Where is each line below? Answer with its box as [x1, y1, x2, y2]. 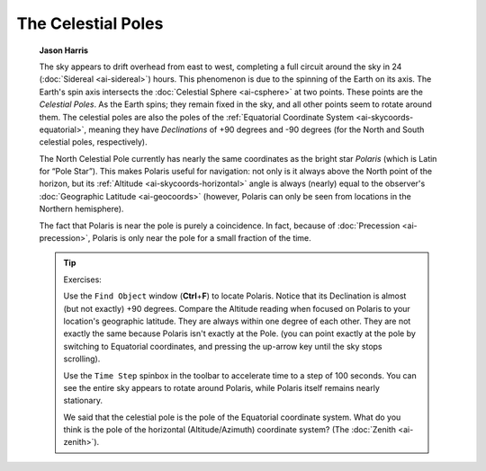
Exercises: [63, 274, 103, 285]
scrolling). [63, 353, 101, 364]
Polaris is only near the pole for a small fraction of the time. [92, 233, 312, 244]
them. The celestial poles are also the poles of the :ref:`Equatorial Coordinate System [39, 111, 355, 122]
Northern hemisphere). [39, 203, 124, 215]
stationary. [63, 395, 103, 406]
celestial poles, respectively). [39, 137, 148, 147]
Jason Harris [39, 45, 89, 56]
